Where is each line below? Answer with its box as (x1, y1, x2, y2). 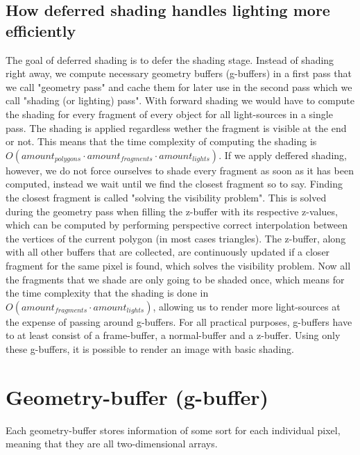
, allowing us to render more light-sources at (153, 299, 341, 313)
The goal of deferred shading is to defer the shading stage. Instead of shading (6, 52, 334, 67)
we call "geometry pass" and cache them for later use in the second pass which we (6, 79, 352, 94)
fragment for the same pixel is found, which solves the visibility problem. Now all (6, 258, 351, 272)
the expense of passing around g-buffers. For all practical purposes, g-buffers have (6, 314, 352, 329)
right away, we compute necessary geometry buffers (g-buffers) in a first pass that (6, 66, 352, 81)
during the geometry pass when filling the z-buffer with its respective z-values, (6, 204, 338, 218)
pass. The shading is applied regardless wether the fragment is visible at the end (6, 120, 347, 135)
